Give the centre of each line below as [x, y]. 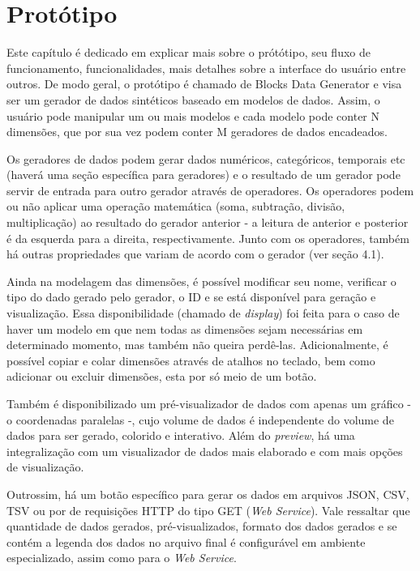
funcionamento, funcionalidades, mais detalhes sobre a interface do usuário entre [206, 68]
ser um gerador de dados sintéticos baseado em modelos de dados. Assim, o [193, 99]
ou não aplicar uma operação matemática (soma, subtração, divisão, [176, 206]
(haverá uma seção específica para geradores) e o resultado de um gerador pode [204, 175]
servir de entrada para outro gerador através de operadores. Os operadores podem [210, 190]
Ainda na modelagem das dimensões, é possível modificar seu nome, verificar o [201, 281]
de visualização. [45, 467]
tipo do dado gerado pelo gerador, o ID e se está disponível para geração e [191, 297]
